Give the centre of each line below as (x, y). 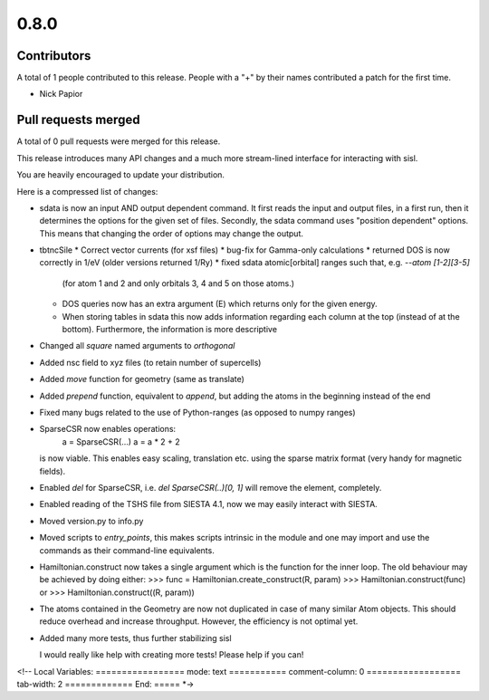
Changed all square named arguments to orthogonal (137, 346)
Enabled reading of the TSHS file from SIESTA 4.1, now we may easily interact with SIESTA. (208, 504)
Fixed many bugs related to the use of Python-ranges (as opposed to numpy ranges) (198, 412)
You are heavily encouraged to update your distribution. (121, 175)
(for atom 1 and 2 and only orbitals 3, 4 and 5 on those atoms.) (178, 283)
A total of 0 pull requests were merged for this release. (119, 141)
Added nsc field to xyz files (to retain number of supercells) (150, 362)
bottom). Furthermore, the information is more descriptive (170, 330)
